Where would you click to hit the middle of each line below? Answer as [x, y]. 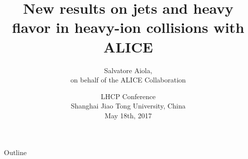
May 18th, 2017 [128, 115]
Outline [15, 152]
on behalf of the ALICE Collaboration [128, 80]
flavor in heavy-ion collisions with [128, 27]
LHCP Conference [128, 96]
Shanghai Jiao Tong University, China [128, 106]
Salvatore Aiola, [128, 70]
